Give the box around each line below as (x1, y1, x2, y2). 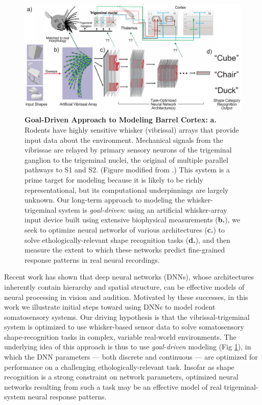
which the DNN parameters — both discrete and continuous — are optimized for (4, 351, 258, 362)
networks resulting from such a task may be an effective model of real (4, 381, 222, 392)
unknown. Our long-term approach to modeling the (25, 194, 185, 205)
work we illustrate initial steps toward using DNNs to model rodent (4, 301, 216, 312)
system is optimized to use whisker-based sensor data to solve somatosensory (4, 321, 244, 332)
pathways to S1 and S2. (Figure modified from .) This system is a (25, 164, 230, 175)
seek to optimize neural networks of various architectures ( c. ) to (25, 224, 225, 235)
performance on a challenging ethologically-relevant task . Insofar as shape (4, 361, 234, 372)
